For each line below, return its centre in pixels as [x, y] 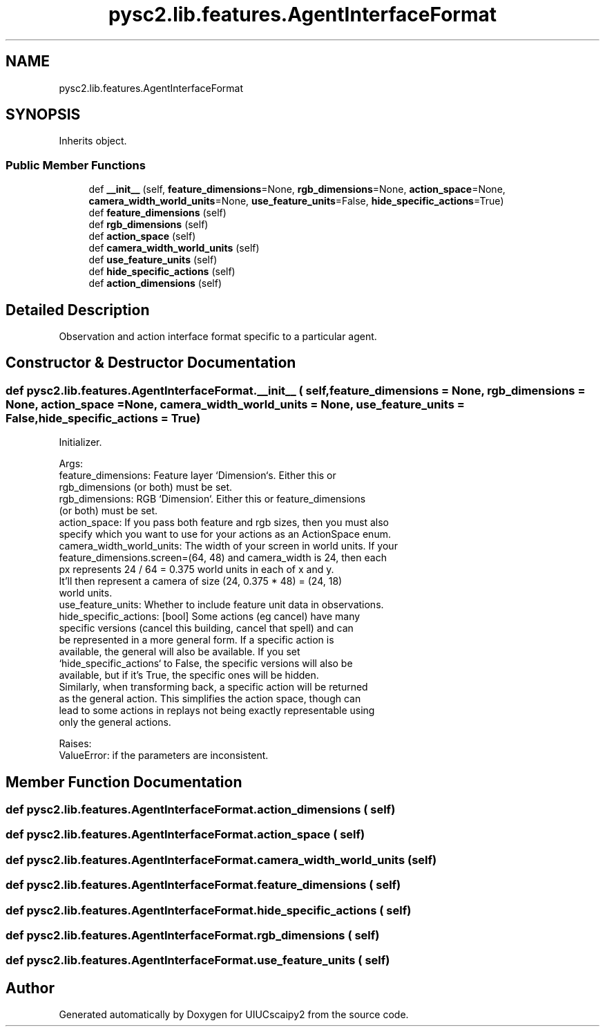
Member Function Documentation [124, 782]
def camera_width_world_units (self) [174, 248]
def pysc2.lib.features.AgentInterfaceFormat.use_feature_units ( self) [198, 960]
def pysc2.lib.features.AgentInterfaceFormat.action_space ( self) [185, 835]
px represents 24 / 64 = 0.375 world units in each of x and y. [196, 570]
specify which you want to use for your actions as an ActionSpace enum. [225, 534]
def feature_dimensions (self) [157, 213]
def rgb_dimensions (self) [148, 225]
